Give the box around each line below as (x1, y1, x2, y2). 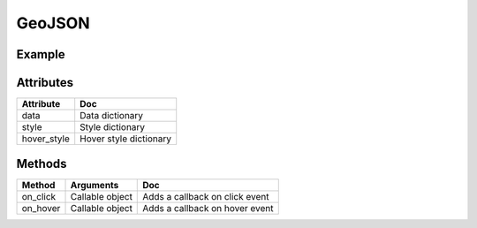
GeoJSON (16, 13, 90, 33)
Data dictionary (79, 110, 144, 122)
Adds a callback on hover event (142, 201, 274, 214)
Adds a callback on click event (142, 190, 269, 202)
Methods (16, 156, 67, 171)
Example (16, 47, 65, 62)
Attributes (16, 75, 74, 90)
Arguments (70, 179, 119, 191)
